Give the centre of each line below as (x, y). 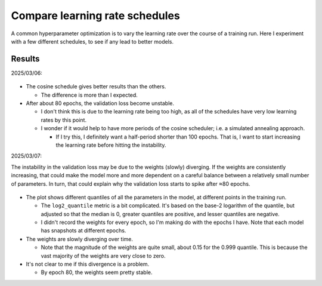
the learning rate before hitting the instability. (111, 145)
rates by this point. (64, 120)
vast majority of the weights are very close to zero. (103, 256)
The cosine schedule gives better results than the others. (96, 87)
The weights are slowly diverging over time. (80, 239)
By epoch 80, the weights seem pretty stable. (97, 272)
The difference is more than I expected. (89, 95)
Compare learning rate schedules (95, 16)
